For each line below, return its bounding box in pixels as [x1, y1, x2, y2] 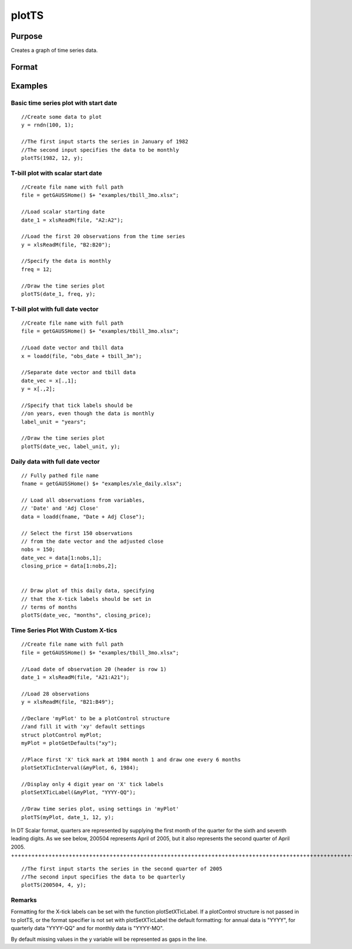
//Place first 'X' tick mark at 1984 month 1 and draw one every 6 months [21, 756, 241, 763]
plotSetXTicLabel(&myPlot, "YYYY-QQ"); [21, 789, 136, 796]
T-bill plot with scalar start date [11, 169, 103, 177]
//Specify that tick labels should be [21, 402, 133, 409]
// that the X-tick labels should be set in [21, 596, 152, 602]
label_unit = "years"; [21, 418, 87, 425]
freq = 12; [21, 266, 53, 273]
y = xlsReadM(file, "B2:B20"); [21, 241, 111, 248]
